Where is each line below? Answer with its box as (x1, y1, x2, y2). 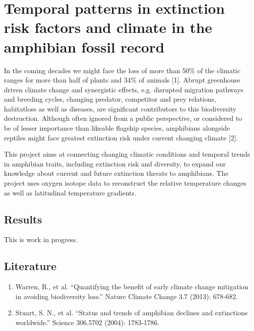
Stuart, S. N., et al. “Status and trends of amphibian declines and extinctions (15, 307, 248, 318)
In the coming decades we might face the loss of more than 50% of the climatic (4, 65, 241, 75)
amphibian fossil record (4, 36, 164, 56)
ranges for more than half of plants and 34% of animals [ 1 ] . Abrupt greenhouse (4, 75, 240, 85)
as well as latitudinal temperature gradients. (4, 187, 137, 197)
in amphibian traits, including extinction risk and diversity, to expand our (4, 158, 226, 168)
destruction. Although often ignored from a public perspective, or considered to (4, 113, 242, 123)
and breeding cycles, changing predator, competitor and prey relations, (4, 94, 216, 104)
